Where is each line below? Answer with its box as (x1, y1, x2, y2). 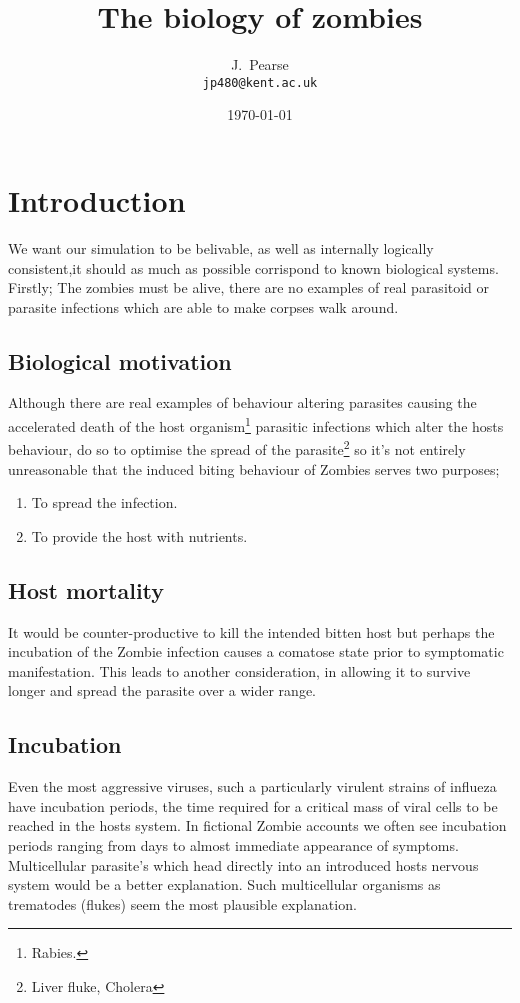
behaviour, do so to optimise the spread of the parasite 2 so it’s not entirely (8, 436, 466, 459)
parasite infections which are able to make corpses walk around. (8, 296, 399, 317)
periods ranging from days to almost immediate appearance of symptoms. (8, 834, 459, 855)
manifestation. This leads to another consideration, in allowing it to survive (8, 660, 471, 681)
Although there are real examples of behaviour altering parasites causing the (8, 392, 477, 413)
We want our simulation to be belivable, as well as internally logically (8, 237, 434, 258)
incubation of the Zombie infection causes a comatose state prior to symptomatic (8, 641, 504, 662)
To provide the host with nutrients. (31, 525, 248, 546)
